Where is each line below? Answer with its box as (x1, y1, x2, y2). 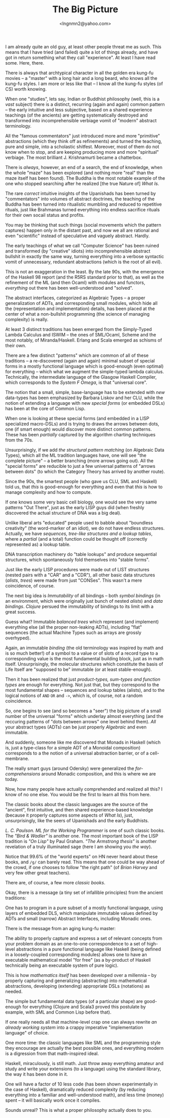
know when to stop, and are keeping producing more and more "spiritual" (5, 149, 159, 155)
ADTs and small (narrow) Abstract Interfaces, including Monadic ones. (5, 915, 152, 921)
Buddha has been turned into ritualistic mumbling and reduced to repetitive (5, 201, 162, 207)
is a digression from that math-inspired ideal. (5, 1050, 99, 1056)
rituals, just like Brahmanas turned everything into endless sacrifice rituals (5, 206, 160, 212)
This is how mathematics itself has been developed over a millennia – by (5, 972, 157, 978)
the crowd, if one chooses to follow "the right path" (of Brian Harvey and (5, 864, 157, 870)
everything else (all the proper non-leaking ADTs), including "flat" (5, 624, 142, 630)
